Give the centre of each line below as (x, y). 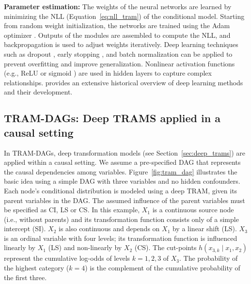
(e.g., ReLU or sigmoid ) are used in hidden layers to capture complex (108, 73)
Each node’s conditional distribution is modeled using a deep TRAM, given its (121, 190)
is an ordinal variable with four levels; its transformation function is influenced (121, 238)
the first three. (25, 277)
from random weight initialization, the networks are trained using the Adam (117, 25)
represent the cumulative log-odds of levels (67, 258)
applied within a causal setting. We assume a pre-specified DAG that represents (122, 162)
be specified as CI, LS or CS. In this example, (72, 210)
